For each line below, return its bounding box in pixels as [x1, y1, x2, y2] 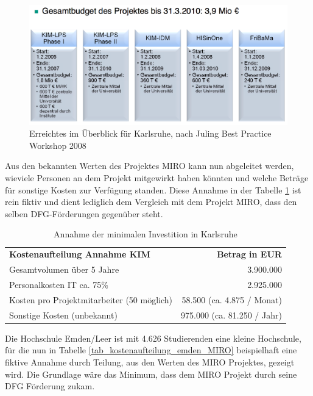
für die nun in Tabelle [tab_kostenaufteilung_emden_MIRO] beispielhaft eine [5, 344, 297, 356]
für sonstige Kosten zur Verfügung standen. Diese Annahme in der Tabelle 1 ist [5, 183, 301, 196]
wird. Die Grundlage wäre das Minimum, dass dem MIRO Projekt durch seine [5, 367, 297, 380]
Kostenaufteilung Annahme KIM [9, 248, 150, 261]
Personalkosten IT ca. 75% [9, 278, 108, 290]
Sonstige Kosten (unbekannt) [9, 308, 118, 321]
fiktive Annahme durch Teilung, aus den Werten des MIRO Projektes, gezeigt [5, 355, 295, 368]
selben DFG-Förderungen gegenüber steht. [5, 207, 163, 220]
